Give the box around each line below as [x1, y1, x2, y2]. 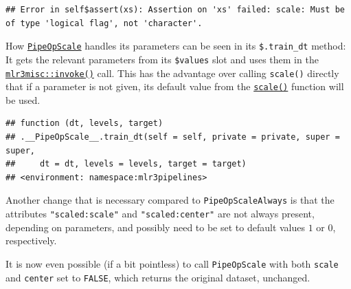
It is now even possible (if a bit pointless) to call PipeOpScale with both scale [5, 256, 339, 270]
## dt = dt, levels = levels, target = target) [5, 159, 247, 169]
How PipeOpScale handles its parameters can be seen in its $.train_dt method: [5, 39, 346, 53]
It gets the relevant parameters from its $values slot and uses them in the [5, 52, 319, 66]
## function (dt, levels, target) [5, 118, 163, 129]
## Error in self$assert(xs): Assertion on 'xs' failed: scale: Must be [5, 5, 345, 14]
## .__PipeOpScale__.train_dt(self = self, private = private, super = [5, 132, 340, 142]
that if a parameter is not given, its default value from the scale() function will [5, 79, 344, 94]
